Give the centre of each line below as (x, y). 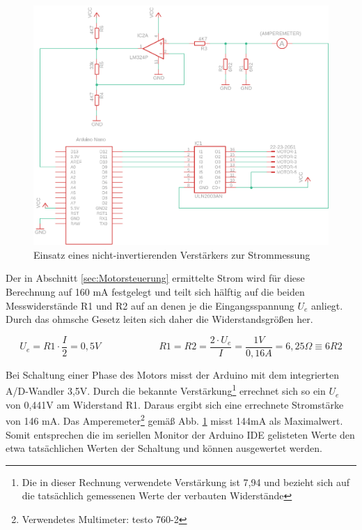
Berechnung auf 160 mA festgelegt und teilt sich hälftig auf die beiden (155, 292)
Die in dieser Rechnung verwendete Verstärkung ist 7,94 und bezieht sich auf (186, 482)
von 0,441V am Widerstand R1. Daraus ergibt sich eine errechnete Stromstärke (175, 404)
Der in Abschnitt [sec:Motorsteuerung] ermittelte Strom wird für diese (155, 278)
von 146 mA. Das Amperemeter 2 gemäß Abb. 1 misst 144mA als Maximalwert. (174, 419)
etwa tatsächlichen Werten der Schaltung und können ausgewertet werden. (164, 448)
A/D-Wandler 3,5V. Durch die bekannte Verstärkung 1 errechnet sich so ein (166, 390)
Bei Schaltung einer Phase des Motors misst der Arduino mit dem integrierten (172, 374)
